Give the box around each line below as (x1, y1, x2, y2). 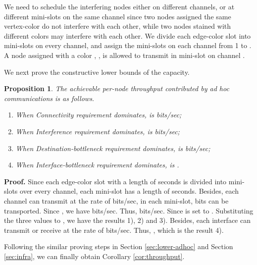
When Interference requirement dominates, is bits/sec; (15, 126, 180, 136)
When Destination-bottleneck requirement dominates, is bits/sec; (15, 143, 210, 153)
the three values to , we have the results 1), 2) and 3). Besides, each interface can (4, 215, 251, 225)
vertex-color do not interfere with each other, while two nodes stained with (4, 21, 231, 31)
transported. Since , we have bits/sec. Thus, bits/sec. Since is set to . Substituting (4, 205, 254, 215)
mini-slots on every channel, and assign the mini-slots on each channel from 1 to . (4, 40, 252, 51)
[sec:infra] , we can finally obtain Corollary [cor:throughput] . (4, 251, 185, 261)
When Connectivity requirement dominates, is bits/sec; (15, 109, 182, 120)
